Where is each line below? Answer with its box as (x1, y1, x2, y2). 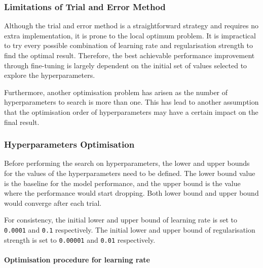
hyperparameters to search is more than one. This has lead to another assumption (4, 97, 259, 107)
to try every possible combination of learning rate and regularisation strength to (4, 40, 253, 51)
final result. (4, 116, 40, 127)
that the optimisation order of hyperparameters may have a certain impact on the (4, 106, 258, 117)
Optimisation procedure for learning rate (4, 254, 150, 264)
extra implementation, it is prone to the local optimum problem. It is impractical (4, 30, 256, 40)
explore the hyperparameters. (4, 70, 95, 80)
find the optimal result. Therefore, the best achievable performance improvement (4, 50, 255, 60)
